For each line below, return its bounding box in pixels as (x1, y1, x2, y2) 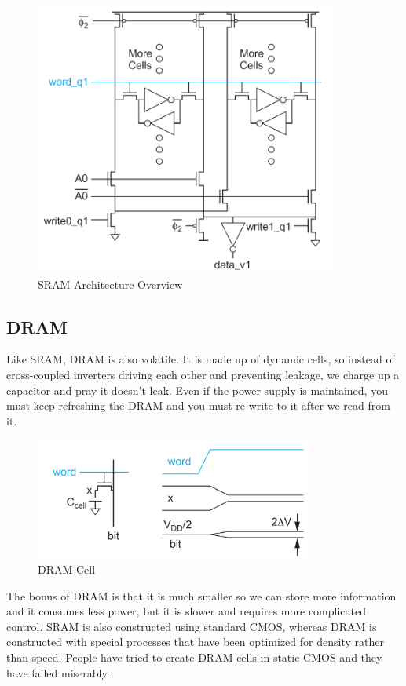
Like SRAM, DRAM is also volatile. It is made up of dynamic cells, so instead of (6, 351, 395, 367)
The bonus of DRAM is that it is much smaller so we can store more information (6, 587, 397, 604)
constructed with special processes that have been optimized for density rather (6, 633, 384, 650)
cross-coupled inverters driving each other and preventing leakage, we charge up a (6, 366, 400, 382)
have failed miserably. (6, 664, 110, 681)
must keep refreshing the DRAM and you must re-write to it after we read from (6, 397, 390, 414)
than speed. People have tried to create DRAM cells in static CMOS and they (6, 649, 382, 666)
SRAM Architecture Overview (38, 275, 183, 292)
